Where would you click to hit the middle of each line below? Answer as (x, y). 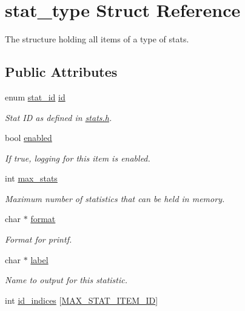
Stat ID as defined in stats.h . (59, 117)
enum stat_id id (35, 97)
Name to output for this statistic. (66, 280)
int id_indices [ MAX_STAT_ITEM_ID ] (82, 300)
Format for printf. (39, 239)
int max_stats (31, 178)
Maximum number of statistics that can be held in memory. (115, 198)
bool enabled (29, 138)
